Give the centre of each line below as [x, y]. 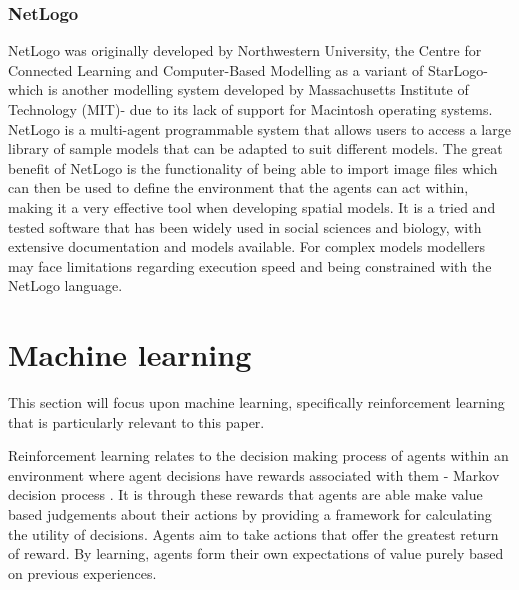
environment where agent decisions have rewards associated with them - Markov [254, 474]
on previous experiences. [82, 572]
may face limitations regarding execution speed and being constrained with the [250, 265]
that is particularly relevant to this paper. [136, 421]
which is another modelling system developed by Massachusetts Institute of [238, 89]
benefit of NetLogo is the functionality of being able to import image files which [253, 167]
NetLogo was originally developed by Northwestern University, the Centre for [245, 50]
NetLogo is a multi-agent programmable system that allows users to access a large [259, 128]
